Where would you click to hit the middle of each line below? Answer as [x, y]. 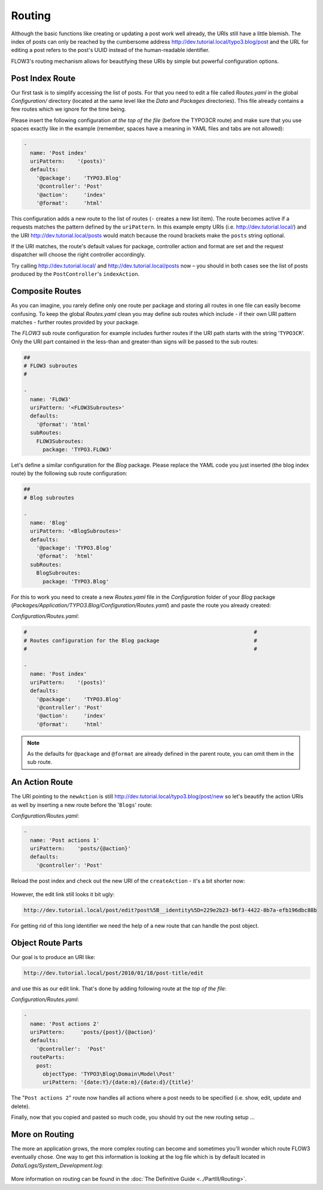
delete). [20, 1106]
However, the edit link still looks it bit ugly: [63, 894]
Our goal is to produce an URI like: [53, 957]
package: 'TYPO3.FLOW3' [77, 449]
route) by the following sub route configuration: [69, 473]
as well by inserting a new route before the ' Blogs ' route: [82, 805]
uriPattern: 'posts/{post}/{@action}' [93, 1032]
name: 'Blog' [49, 523]
